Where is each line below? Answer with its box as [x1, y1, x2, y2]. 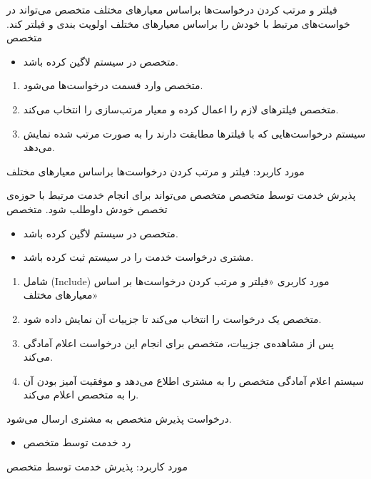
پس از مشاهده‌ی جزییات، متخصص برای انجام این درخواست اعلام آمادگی [23, 335, 335, 350]
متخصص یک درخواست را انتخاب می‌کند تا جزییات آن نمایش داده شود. [23, 311, 322, 326]
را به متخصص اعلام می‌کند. [23, 387, 139, 402]
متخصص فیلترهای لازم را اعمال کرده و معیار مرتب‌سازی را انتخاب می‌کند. [23, 101, 339, 116]
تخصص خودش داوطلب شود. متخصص [6, 201, 168, 216]
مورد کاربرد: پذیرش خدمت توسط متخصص [6, 459, 188, 474]
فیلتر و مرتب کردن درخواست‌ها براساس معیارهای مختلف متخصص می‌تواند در [6, 2, 337, 16]
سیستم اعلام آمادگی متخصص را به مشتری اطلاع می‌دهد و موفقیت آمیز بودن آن [23, 373, 365, 388]
